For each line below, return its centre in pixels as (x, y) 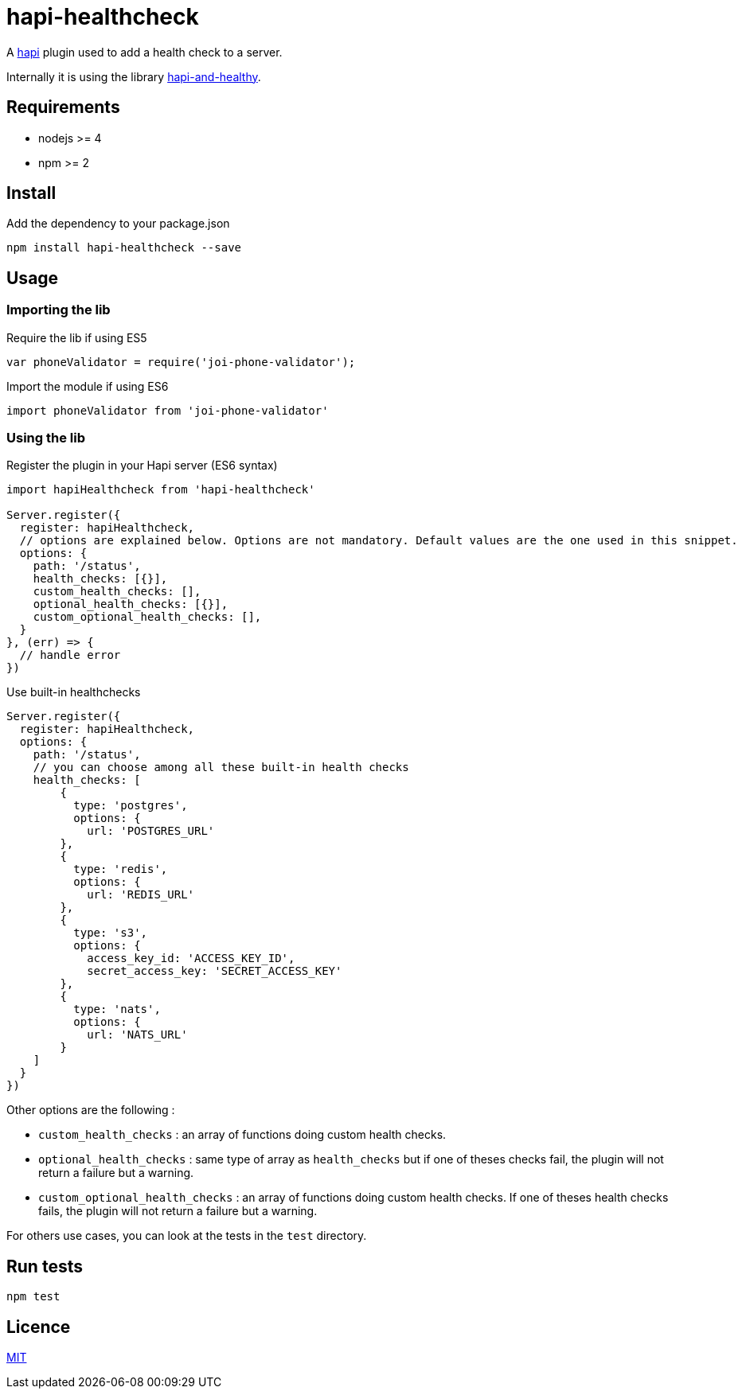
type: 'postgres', (131, 806)
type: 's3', (111, 933)
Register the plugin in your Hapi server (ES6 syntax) (142, 466)
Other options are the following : (91, 1110)
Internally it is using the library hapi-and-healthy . (134, 76)
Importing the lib (59, 310)
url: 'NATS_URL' (137, 1035)
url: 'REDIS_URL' (141, 895)
